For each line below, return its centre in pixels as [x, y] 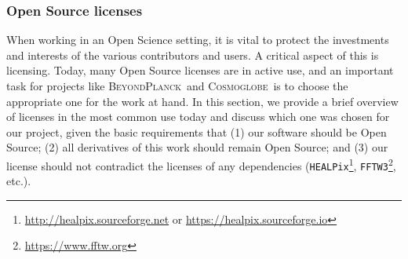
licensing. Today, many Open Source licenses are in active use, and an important [200, 70]
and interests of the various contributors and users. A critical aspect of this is [193, 55]
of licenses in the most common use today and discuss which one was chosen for [198, 117]
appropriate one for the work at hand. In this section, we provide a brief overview [202, 101]
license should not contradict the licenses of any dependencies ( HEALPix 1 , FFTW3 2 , [201, 164]
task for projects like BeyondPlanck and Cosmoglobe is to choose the [177, 86]
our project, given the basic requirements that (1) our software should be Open [197, 131]
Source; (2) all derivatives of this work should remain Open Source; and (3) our [197, 147]
